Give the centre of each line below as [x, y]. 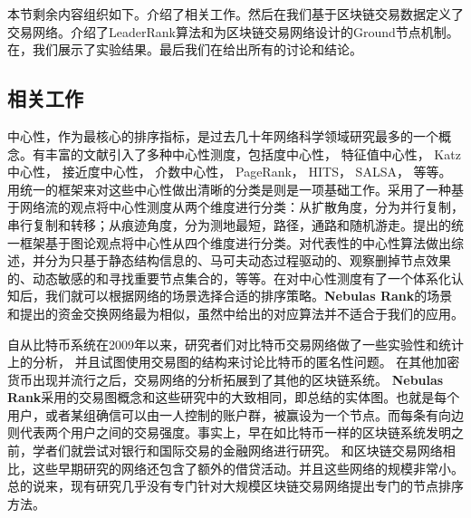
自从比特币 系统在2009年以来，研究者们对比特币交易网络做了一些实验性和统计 [235, 344]
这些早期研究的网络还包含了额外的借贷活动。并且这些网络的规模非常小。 [248, 468]
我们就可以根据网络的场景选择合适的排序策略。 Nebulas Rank [230, 296]
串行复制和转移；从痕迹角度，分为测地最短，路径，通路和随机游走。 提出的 [229, 224]
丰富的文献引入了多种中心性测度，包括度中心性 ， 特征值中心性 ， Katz [253, 153]
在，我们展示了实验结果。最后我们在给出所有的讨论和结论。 [185, 49]
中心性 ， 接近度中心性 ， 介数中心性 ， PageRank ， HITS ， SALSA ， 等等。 [230, 172]
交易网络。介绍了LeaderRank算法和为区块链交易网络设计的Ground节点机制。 [233, 31]
